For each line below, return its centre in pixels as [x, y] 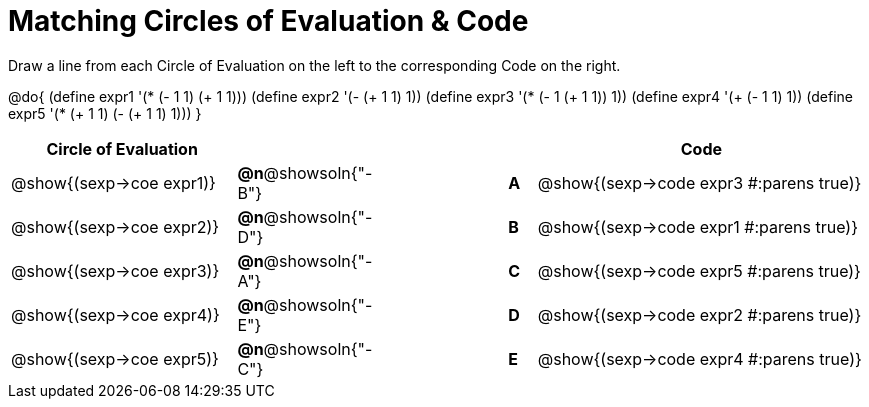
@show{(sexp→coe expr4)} [115, 314]
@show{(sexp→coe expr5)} [115, 358]
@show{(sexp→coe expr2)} [115, 226]
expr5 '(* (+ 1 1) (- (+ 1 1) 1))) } [105, 113]
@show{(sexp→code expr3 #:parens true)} [699, 182]
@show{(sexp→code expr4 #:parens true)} [699, 358]
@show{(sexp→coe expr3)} [115, 270]
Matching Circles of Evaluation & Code [268, 21]
